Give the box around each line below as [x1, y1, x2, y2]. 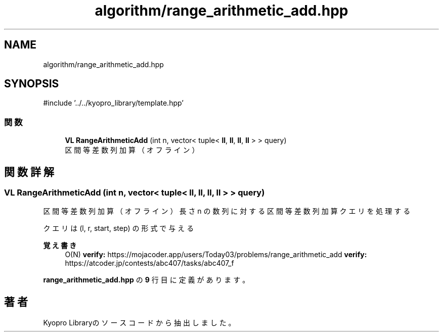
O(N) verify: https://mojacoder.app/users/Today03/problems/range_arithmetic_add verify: [65, 250, 367, 259]
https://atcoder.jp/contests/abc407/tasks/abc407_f [65, 259, 234, 268]
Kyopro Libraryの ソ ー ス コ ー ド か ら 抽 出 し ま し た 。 [43, 318, 236, 327]
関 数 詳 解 [4, 165, 54, 178]
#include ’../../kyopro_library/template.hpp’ [43, 99, 184, 108]
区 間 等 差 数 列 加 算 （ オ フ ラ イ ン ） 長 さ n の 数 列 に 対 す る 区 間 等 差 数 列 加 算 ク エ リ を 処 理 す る [43, 207, 411, 216]
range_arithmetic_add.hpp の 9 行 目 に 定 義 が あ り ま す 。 [43, 275, 250, 284]
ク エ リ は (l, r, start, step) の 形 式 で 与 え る [43, 224, 194, 233]
